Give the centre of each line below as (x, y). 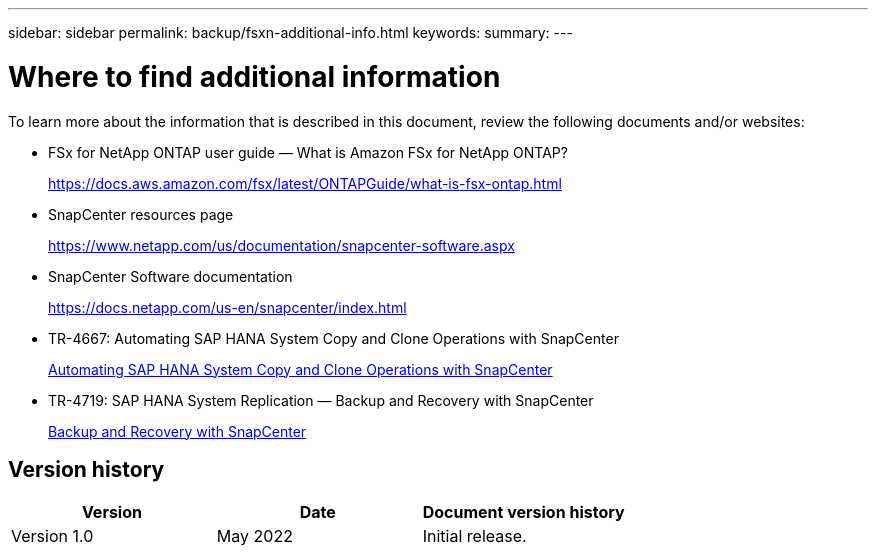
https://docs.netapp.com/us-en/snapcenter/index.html (227, 307)
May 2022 (254, 536)
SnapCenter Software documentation (170, 276)
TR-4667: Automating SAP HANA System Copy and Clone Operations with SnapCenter (333, 338)
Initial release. (474, 536)
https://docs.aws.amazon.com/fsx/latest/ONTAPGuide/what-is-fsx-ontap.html (305, 183)
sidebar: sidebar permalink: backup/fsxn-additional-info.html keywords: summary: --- (290, 32)
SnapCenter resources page (141, 214)
